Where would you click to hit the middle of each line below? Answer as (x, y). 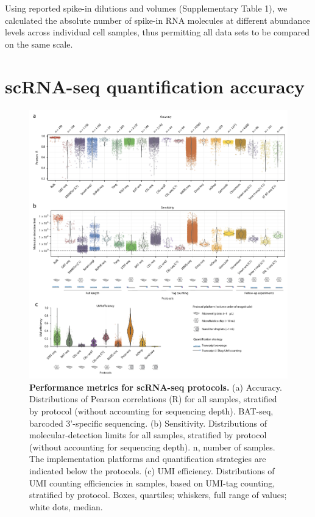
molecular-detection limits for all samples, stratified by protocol (148, 435)
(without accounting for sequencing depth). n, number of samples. (152, 446)
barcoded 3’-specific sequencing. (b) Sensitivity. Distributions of (148, 423)
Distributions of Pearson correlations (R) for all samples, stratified (153, 399)
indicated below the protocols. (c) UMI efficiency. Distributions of (152, 471)
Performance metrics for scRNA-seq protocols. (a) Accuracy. (156, 387)
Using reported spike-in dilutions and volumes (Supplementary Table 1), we (146, 8)
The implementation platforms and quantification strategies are (148, 459)
